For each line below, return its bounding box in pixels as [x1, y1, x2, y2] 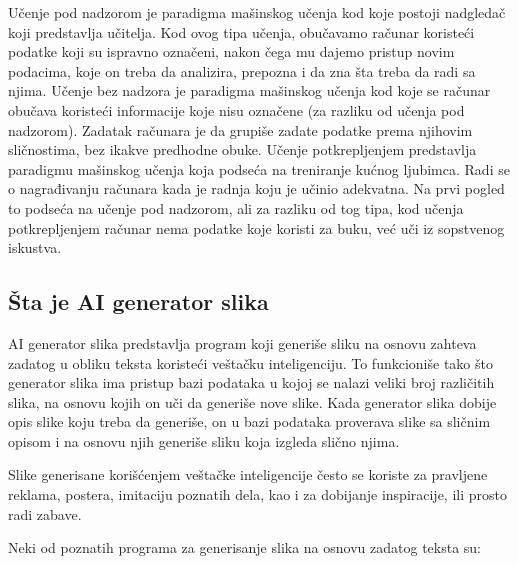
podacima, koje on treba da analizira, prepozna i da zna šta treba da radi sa [8, 60, 476, 81]
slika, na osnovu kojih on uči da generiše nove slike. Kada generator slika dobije [8, 391, 497, 412]
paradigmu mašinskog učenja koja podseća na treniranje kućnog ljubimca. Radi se [8, 158, 510, 179]
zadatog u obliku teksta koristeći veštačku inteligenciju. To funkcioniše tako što [8, 352, 493, 373]
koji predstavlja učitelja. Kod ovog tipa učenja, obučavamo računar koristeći [8, 21, 475, 42]
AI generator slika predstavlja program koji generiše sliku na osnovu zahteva [8, 332, 477, 353]
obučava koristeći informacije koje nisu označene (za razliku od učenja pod [8, 99, 465, 120]
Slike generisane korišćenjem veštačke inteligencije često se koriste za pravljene [8, 464, 488, 485]
